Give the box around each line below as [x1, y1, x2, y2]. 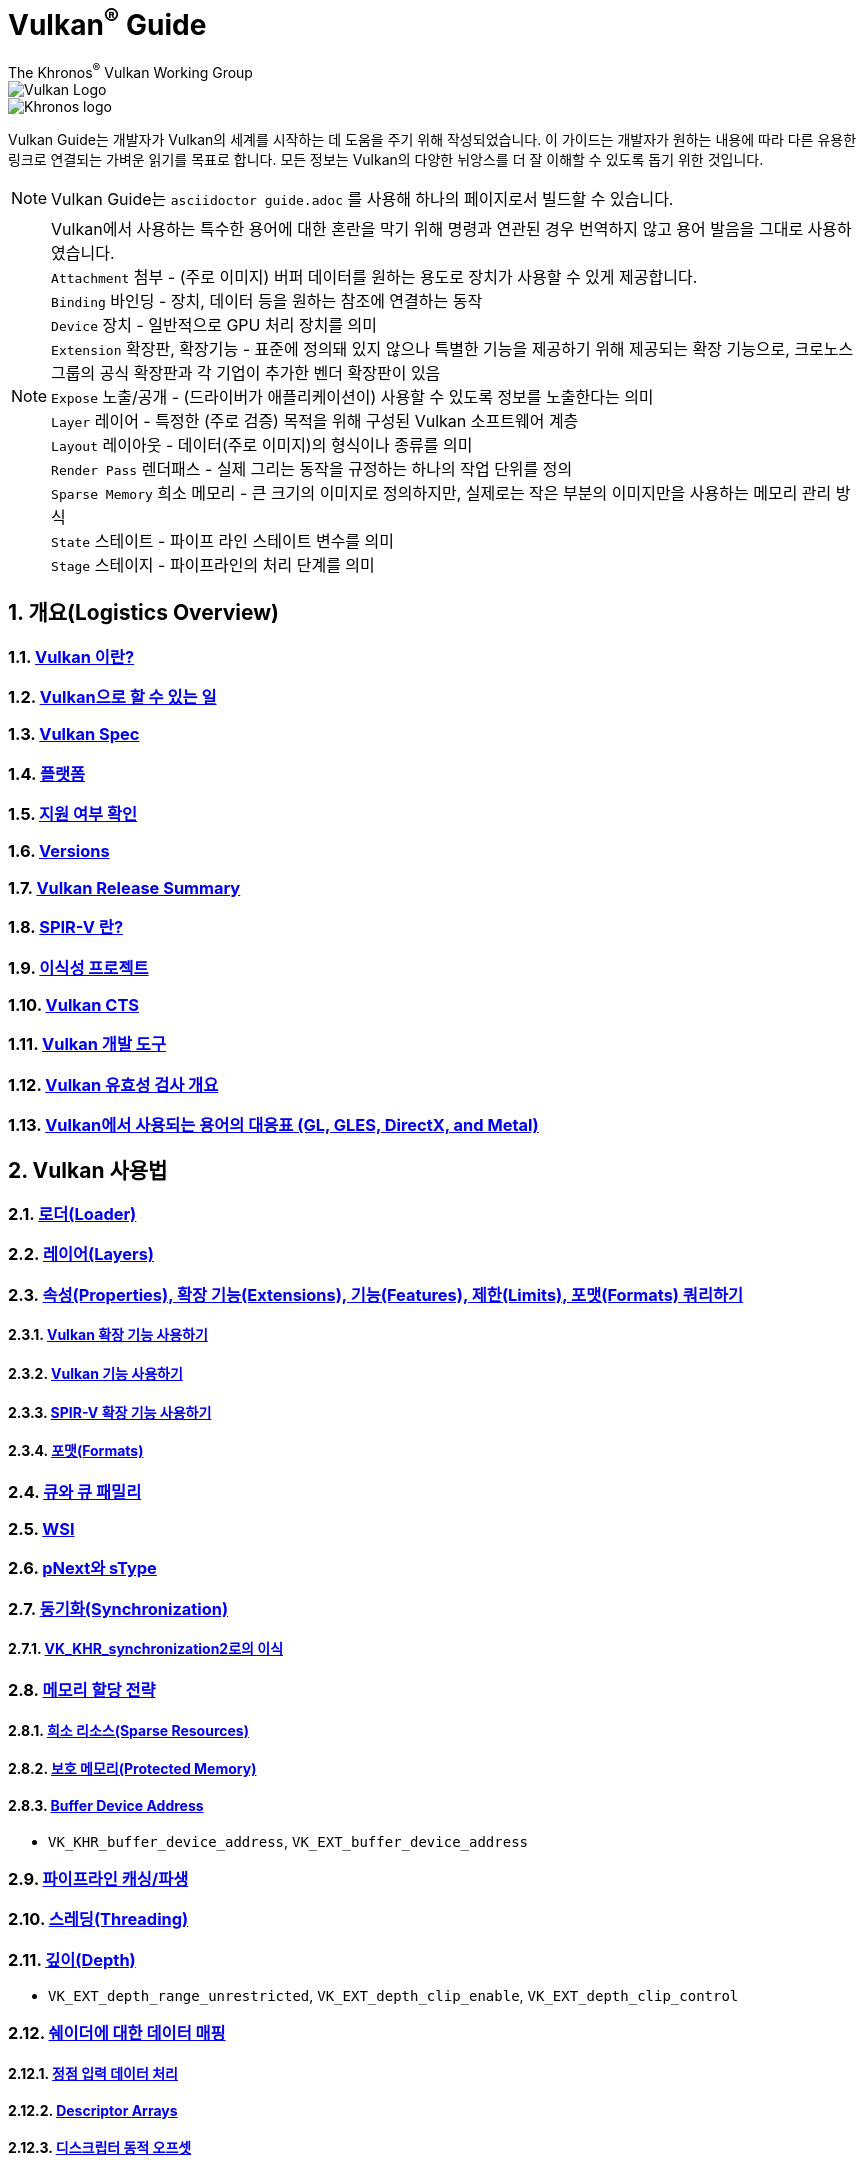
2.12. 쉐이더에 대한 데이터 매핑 [8, 2023, 226, 2044]
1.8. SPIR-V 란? [8, 917, 124, 938]
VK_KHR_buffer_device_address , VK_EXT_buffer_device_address [48, 1832, 529, 1850]
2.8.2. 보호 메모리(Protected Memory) [8, 1760, 257, 1778]
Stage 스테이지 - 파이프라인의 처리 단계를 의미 [51, 554, 375, 575]
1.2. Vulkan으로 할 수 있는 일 [8, 686, 217, 707]
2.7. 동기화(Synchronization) [8, 1598, 229, 1619]
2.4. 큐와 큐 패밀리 [8, 1481, 142, 1502]
